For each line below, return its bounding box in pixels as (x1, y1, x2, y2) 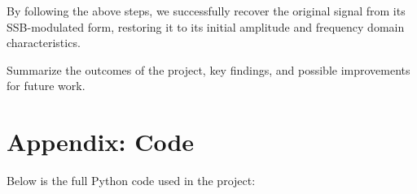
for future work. (7, 77, 86, 94)
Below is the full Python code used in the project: (7, 172, 256, 189)
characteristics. (7, 34, 81, 51)
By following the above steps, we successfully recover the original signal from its (7, 2, 406, 19)
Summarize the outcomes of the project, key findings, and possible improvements (7, 61, 410, 78)
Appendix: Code (7, 125, 195, 158)
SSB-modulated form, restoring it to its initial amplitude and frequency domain (7, 18, 405, 35)
